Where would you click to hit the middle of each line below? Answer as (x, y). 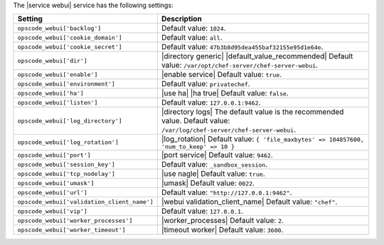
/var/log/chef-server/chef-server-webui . (229, 130)
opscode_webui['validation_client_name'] (85, 202)
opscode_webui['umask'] (56, 183)
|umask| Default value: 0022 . (208, 183)
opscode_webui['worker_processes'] (75, 220)
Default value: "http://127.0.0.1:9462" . (226, 192)
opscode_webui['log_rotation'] (68, 142)
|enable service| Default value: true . (222, 75)
